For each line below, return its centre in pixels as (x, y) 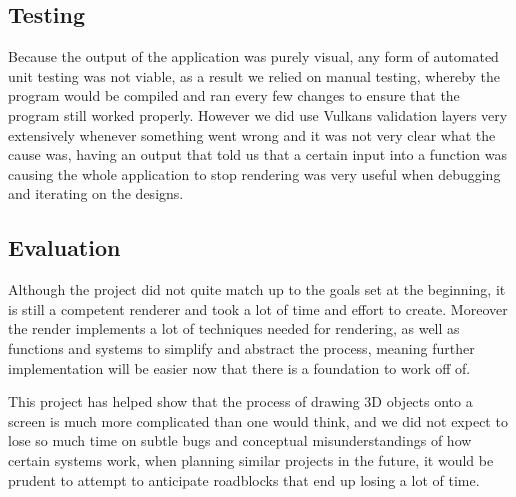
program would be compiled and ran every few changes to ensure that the (234, 95)
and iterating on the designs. (96, 193)
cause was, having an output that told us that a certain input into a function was (257, 154)
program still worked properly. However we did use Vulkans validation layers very (258, 114)
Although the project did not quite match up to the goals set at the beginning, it (257, 289)
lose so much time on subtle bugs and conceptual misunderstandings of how (240, 440)
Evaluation (64, 247)
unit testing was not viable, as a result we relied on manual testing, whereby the (254, 75)
